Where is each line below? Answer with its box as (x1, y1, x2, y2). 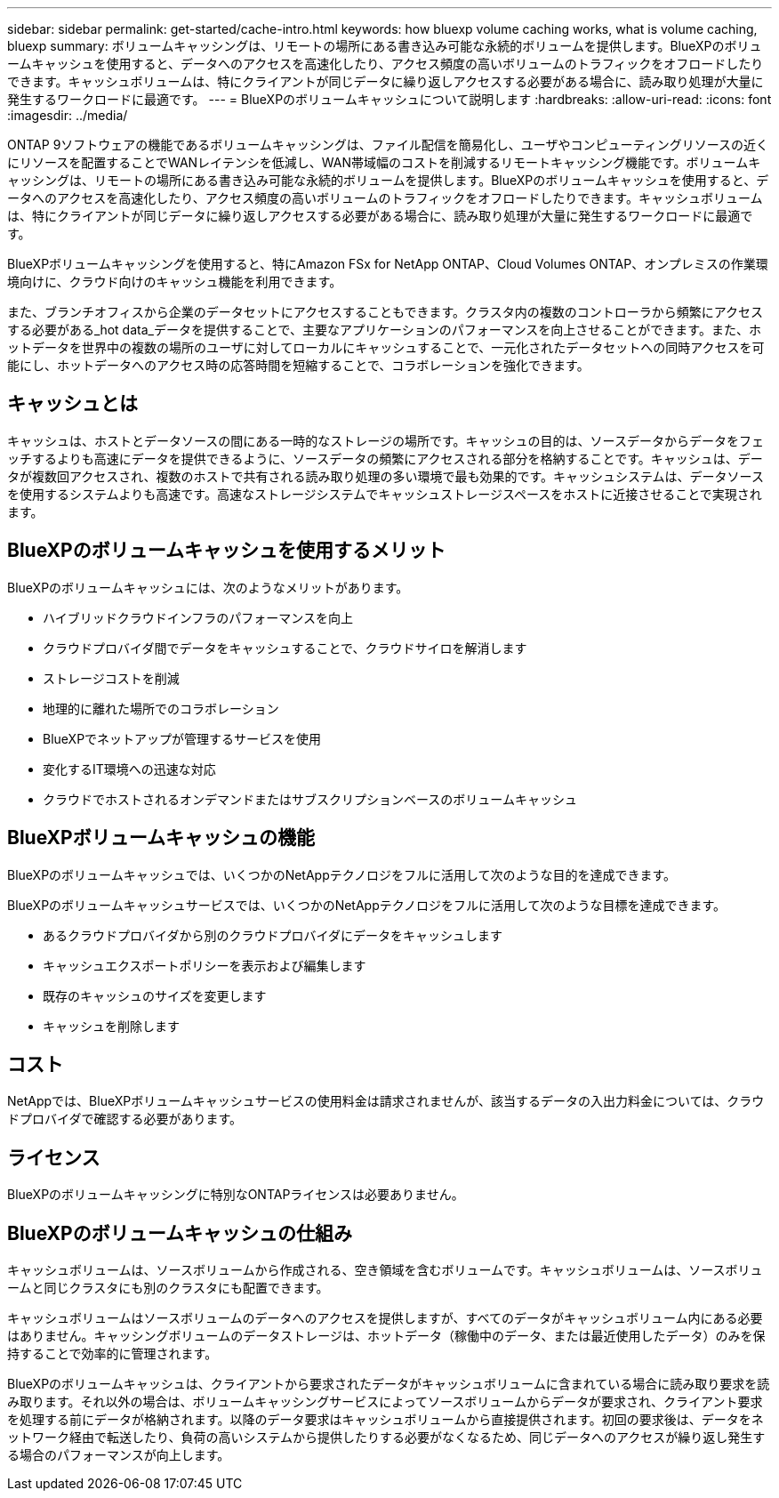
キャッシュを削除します (43, 1018, 180, 1034)
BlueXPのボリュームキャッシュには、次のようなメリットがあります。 (7, 579, 409, 595)
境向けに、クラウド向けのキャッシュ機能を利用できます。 (7, 274, 342, 289)
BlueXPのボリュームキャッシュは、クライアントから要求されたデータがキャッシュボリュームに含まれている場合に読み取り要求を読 (7, 1376, 770, 1392)
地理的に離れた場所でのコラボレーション (43, 700, 279, 716)
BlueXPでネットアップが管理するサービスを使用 (43, 730, 322, 746)
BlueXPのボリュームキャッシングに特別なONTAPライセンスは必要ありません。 (7, 1187, 464, 1203)
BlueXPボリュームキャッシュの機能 (7, 826, 316, 850)
